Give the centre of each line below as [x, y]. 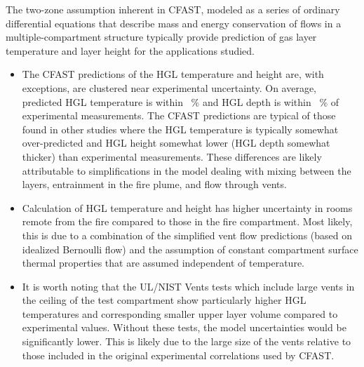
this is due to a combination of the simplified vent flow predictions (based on [187, 235]
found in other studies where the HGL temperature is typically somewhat [180, 129]
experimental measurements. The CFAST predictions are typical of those [179, 115]
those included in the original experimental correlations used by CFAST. [178, 355]
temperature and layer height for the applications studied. [130, 50]
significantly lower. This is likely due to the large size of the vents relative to [187, 341]
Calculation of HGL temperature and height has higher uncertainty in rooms [187, 207]
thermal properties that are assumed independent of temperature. [163, 263]
